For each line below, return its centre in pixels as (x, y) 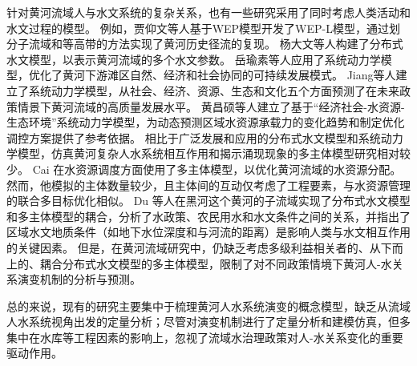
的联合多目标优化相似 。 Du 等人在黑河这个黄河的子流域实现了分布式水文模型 (208, 201)
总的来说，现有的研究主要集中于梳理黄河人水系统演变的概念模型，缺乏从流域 (208, 306)
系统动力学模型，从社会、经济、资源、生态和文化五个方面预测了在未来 (214, 90)
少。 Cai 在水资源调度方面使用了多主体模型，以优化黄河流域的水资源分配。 (204, 169)
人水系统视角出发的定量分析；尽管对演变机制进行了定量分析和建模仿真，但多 (208, 322)
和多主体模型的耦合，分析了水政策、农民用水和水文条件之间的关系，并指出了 (208, 216)
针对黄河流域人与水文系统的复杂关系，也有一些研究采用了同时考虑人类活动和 (208, 12)
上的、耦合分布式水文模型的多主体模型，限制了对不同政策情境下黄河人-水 (199, 263)
